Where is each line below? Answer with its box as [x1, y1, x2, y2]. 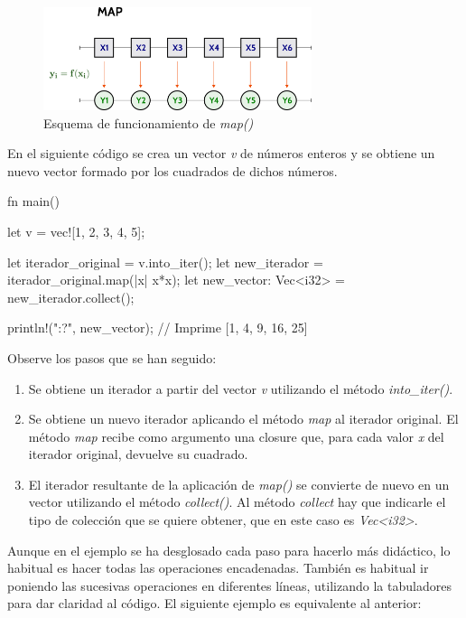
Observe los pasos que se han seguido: [7, 348, 217, 367]
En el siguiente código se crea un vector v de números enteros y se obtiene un [7, 144, 435, 163]
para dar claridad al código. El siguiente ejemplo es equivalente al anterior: [7, 594, 422, 613]
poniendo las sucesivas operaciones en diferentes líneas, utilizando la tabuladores [7, 576, 452, 595]
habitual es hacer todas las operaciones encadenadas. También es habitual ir [7, 558, 429, 577]
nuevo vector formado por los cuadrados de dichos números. [7, 161, 338, 180]
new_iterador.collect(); [7, 287, 135, 306]
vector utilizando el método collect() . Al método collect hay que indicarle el [28, 492, 446, 511]
